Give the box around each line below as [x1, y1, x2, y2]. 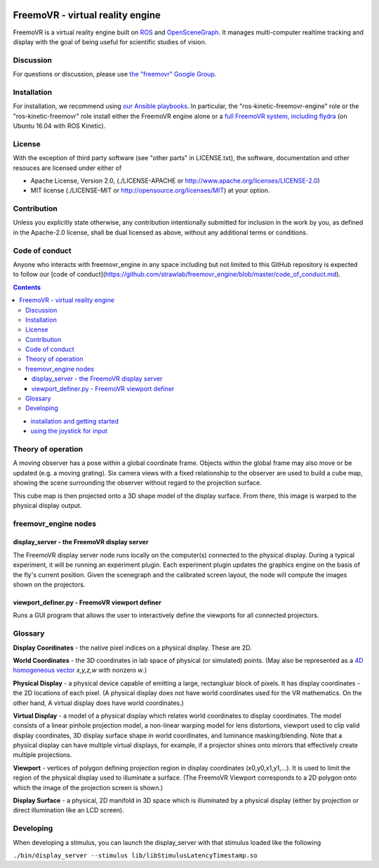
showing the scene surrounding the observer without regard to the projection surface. [13, 478, 262, 487]
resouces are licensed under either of [13, 164, 122, 172]
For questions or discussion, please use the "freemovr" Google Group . [13, 70, 217, 79]
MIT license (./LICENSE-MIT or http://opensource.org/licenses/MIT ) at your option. [30, 186, 270, 195]
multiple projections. [13, 751, 72, 759]
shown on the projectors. [13, 580, 86, 589]
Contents [13, 283, 41, 291]
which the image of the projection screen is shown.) [13, 783, 164, 791]
